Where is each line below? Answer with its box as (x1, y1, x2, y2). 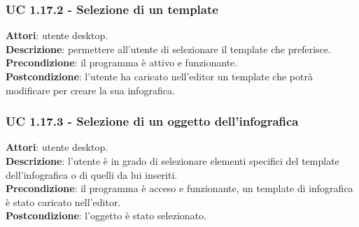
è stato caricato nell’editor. (6, 194, 121, 209)
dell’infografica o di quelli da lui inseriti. (6, 167, 178, 182)
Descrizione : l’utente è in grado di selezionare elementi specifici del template (6, 154, 339, 168)
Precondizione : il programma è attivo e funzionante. (6, 55, 238, 70)
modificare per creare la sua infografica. (6, 82, 175, 97)
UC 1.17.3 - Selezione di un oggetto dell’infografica (6, 112, 299, 130)
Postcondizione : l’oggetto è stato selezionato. (6, 208, 206, 223)
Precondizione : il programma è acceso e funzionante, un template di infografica (6, 181, 353, 196)
